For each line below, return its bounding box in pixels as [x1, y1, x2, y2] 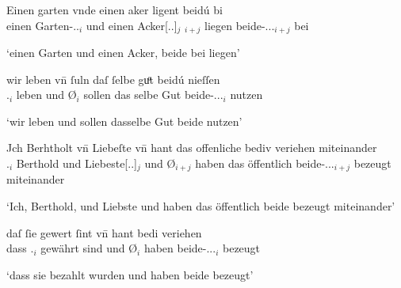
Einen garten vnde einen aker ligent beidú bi [6, 2, 223, 17]
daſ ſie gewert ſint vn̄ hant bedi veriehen [6, 224, 202, 241]
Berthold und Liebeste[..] [16, 155, 137, 172]
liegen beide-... [204, 17, 275, 33]
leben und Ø [16, 86, 77, 103]
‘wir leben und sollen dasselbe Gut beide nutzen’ [6, 112, 243, 129]
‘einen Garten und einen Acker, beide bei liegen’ [6, 44, 240, 61]
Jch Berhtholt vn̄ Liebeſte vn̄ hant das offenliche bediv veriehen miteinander [6, 139, 377, 156]
